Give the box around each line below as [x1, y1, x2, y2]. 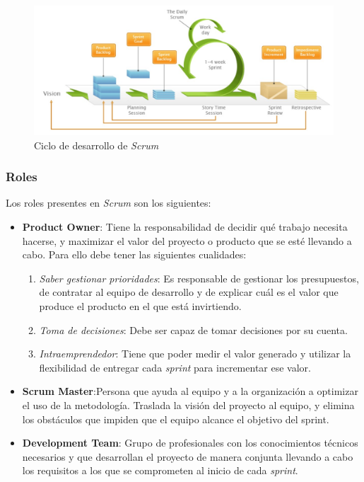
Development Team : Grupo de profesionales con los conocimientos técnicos [22, 435, 358, 450]
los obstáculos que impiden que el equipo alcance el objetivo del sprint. [22, 411, 329, 426]
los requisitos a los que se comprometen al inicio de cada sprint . [22, 463, 298, 478]
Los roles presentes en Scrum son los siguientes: [6, 195, 211, 210]
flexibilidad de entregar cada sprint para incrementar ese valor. [39, 360, 311, 374]
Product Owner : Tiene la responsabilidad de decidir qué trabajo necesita [22, 219, 348, 234]
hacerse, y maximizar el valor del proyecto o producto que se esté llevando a [22, 233, 352, 248]
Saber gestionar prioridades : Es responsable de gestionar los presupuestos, [39, 270, 359, 285]
